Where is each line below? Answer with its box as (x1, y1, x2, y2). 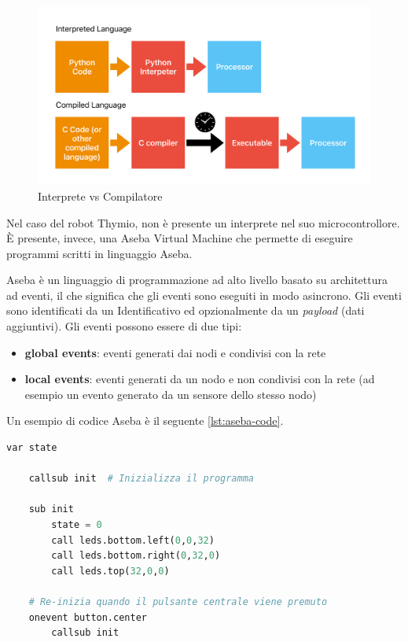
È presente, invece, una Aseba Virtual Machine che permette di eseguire (6, 230, 353, 246)
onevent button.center (28, 611, 147, 623)
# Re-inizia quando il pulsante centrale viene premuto (28, 596, 328, 607)
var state (6, 442, 57, 454)
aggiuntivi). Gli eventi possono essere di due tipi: (6, 318, 242, 334)
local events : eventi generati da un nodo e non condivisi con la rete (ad (24, 371, 375, 387)
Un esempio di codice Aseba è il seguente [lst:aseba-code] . (6, 412, 284, 429)
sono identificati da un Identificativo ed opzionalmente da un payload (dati (6, 302, 365, 319)
